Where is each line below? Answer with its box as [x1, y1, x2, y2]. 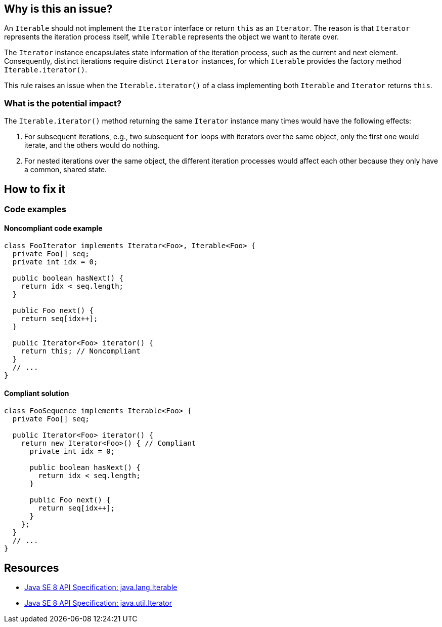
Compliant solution [4, 388, 69, 398]
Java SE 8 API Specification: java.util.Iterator [24, 599, 172, 608]
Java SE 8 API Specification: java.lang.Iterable [24, 583, 178, 592]
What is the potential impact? [4, 98, 122, 108]
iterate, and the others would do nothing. [24, 141, 160, 150]
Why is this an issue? [4, 3, 113, 15]
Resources [4, 561, 59, 574]
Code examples [4, 204, 67, 215]
